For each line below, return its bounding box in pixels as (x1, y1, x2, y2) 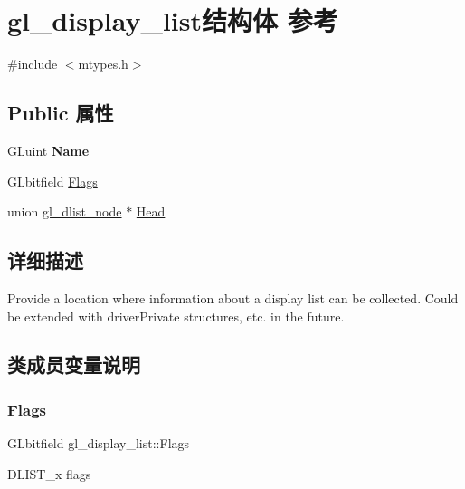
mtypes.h (78, 54, 128, 73)
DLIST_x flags (7, 464, 91, 483)
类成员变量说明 (7, 350, 140, 379)
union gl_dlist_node (7, 202, 122, 221)
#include (7, 54, 58, 73)
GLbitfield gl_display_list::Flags (7, 434, 190, 453)
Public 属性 (7, 99, 114, 127)
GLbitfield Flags (7, 171, 98, 190)
